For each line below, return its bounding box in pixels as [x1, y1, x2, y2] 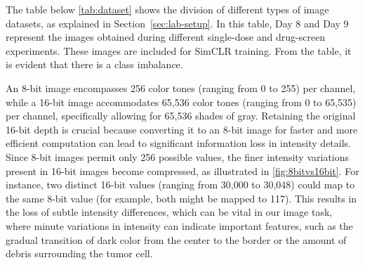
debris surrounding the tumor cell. [6, 246, 153, 261]
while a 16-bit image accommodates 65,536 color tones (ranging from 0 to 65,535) [6, 94, 357, 109]
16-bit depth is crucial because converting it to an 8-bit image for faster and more [6, 122, 358, 136]
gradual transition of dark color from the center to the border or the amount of [6, 232, 347, 247]
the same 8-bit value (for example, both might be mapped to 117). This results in [6, 190, 357, 205]
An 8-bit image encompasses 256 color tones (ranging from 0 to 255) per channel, [6, 80, 356, 95]
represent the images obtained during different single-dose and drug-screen [6, 30, 326, 44]
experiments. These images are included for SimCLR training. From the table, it [6, 43, 352, 58]
